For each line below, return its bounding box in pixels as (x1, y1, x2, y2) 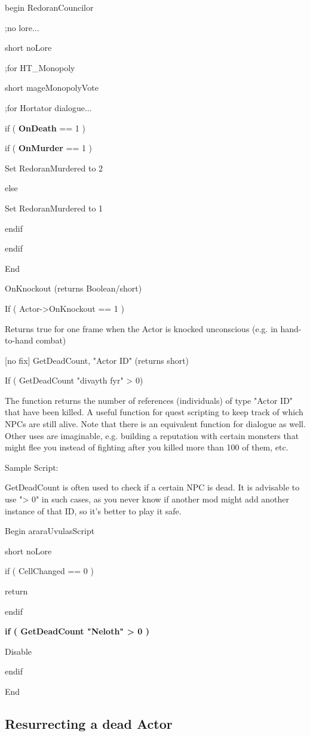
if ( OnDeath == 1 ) (5, 121, 85, 134)
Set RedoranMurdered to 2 (5, 161, 103, 174)
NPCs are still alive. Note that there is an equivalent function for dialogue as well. (5, 418, 306, 430)
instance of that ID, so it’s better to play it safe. (5, 504, 182, 517)
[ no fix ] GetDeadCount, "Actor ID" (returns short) (5, 354, 189, 366)
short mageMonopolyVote (5, 81, 99, 94)
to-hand (5, 334, 33, 346)
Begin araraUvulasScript (5, 525, 95, 537)
